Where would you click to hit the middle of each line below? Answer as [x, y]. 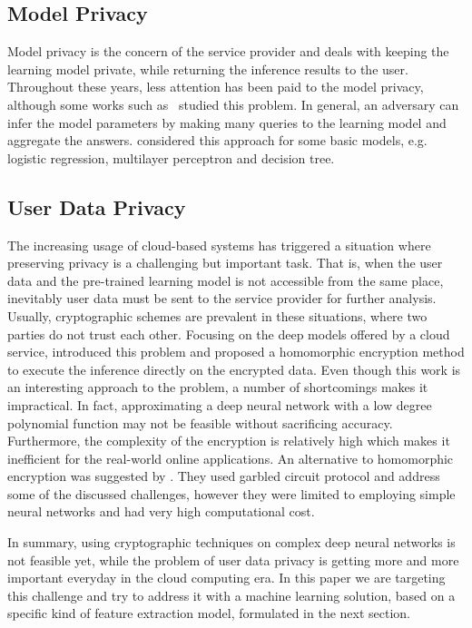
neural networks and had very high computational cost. [161, 511]
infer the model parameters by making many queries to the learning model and [227, 122]
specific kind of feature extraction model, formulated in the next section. [209, 613]
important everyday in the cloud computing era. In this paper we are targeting [226, 578]
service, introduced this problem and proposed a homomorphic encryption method [236, 352]
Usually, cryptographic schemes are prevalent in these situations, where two [217, 315]
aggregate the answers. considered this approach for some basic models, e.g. [217, 140]
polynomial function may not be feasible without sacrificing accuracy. [200, 422]
